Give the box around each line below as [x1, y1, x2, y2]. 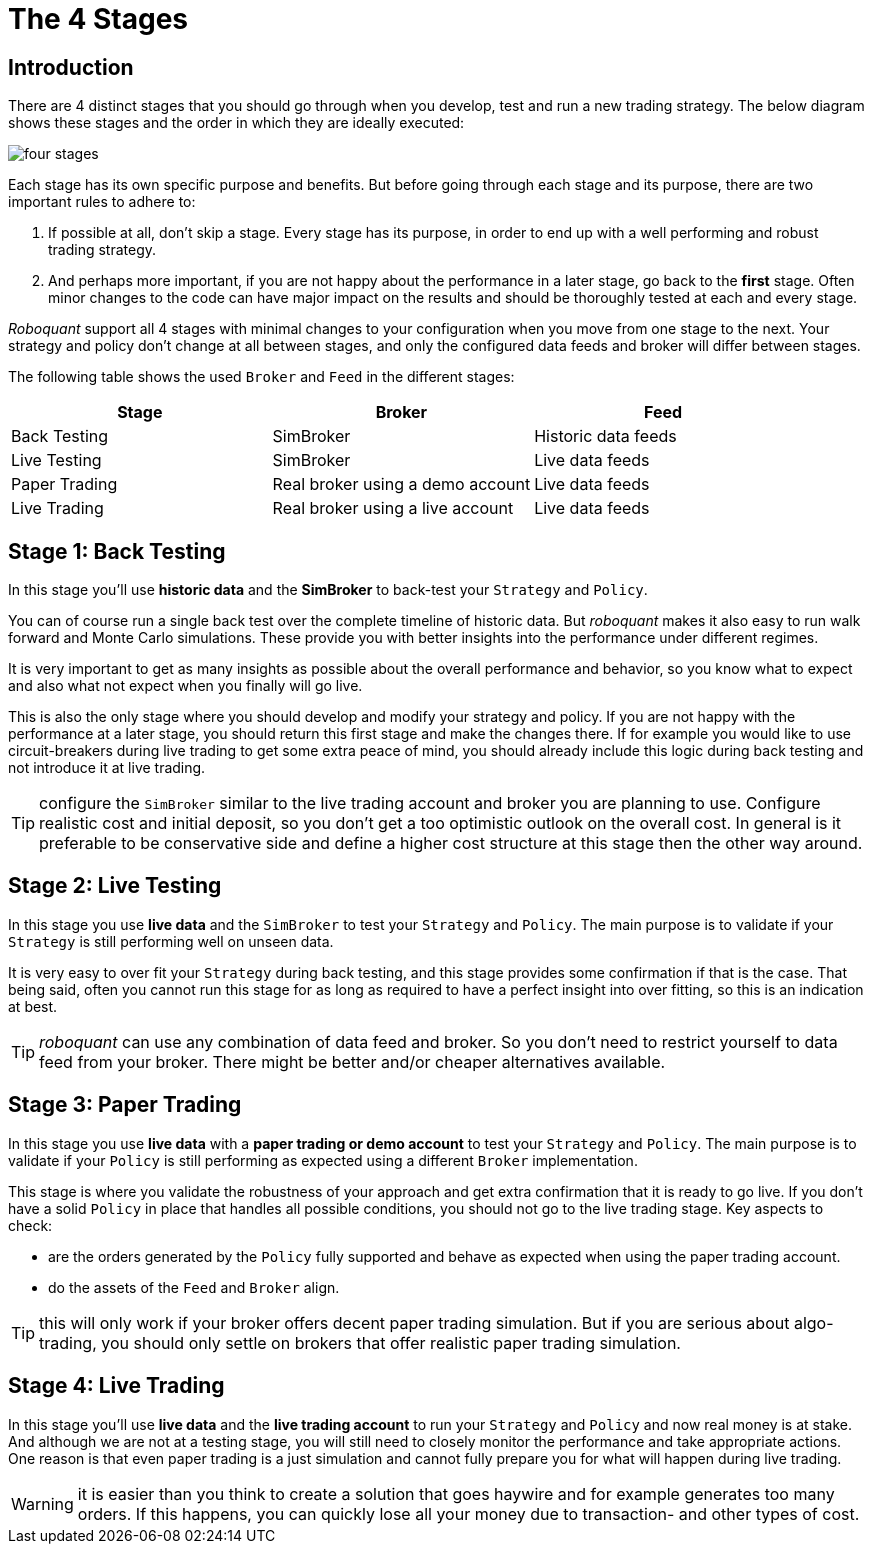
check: [8, 1216, 53, 1234]
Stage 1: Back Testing [8, 538, 226, 564]
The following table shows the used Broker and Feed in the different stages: [8, 368, 515, 386]
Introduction [8, 54, 134, 80]
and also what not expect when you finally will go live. [8, 677, 363, 695]
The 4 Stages [8, 2, 189, 36]
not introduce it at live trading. [8, 759, 206, 777]
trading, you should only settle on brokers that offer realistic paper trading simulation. [39, 1332, 681, 1353]
